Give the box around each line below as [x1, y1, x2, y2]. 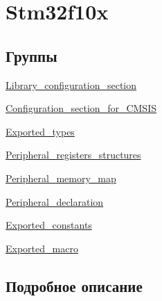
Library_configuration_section [6, 77, 137, 92]
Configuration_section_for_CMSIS [6, 101, 156, 115]
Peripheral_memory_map [6, 170, 116, 185]
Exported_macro [6, 241, 78, 255]
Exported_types [6, 124, 75, 138]
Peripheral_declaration [6, 194, 104, 209]
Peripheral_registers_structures [6, 147, 141, 162]
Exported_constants [6, 218, 92, 232]
